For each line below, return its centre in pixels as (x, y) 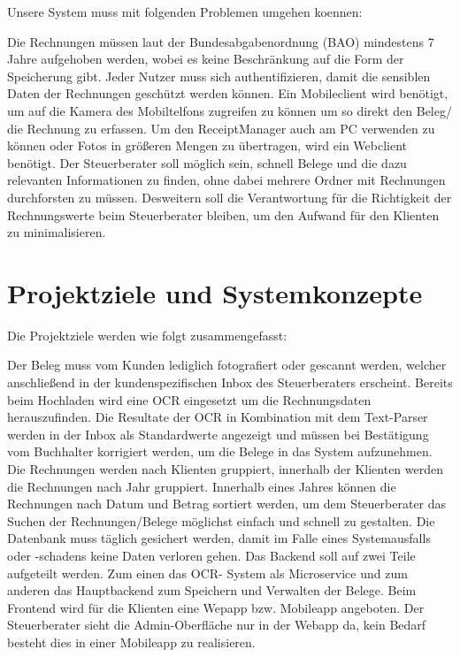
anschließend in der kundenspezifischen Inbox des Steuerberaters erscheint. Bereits (230, 382)
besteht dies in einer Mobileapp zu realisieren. (131, 642)
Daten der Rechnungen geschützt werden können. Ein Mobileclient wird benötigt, (228, 93)
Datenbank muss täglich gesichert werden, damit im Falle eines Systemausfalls (219, 538)
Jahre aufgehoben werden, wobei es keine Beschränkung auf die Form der (206, 59)
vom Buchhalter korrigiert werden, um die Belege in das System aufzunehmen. (220, 451)
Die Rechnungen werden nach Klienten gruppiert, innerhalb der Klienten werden (225, 469)
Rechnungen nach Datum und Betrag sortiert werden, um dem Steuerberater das (227, 504)
